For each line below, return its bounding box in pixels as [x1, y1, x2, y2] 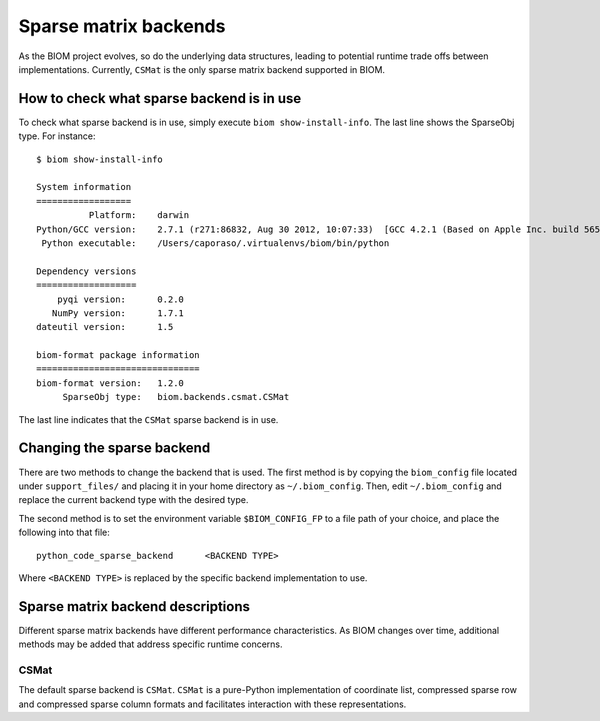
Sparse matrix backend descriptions [18, 598, 250, 615]
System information [36, 181, 132, 193]
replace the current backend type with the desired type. [18, 494, 249, 506]
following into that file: [18, 526, 110, 539]
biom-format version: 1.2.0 [36, 377, 185, 389]
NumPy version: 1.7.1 [51, 307, 185, 319]
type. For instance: [18, 130, 96, 142]
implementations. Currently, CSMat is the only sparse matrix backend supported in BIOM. [18, 63, 385, 75]
